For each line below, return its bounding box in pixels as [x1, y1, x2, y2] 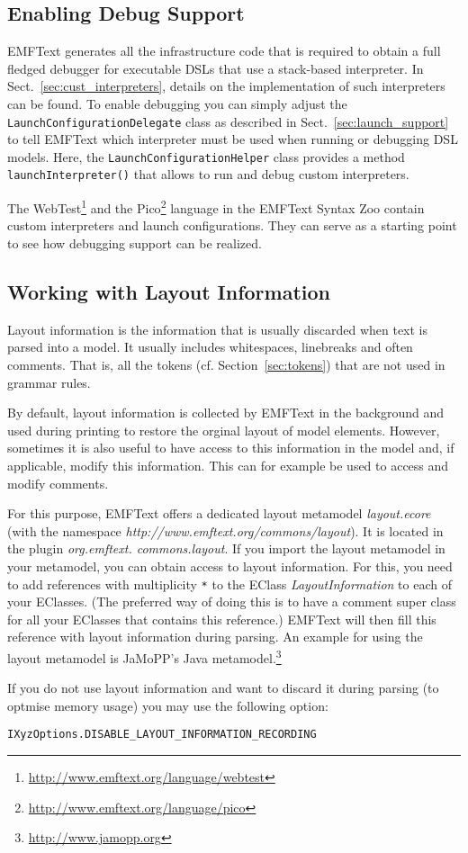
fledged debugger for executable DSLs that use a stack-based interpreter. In [7, 58, 424, 77]
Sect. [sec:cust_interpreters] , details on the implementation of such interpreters [7, 76, 445, 95]
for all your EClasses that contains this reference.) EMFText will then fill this [7, 609, 436, 628]
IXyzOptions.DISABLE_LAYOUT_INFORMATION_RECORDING [7, 728, 317, 741]
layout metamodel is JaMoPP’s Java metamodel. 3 [7, 645, 282, 667]
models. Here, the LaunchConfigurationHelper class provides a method [7, 147, 405, 166]
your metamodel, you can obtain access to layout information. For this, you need [7, 556, 453, 575]
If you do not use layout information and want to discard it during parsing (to [7, 678, 439, 697]
